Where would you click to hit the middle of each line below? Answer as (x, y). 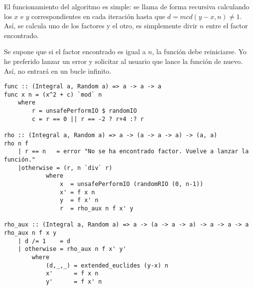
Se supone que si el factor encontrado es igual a (75, 52)
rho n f (16, 143)
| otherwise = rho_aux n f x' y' (72, 249)
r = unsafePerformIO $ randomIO (84, 111)
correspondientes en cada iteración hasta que (98, 16)
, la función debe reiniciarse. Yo (199, 52)
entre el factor (227, 26)
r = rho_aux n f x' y (96, 208)
